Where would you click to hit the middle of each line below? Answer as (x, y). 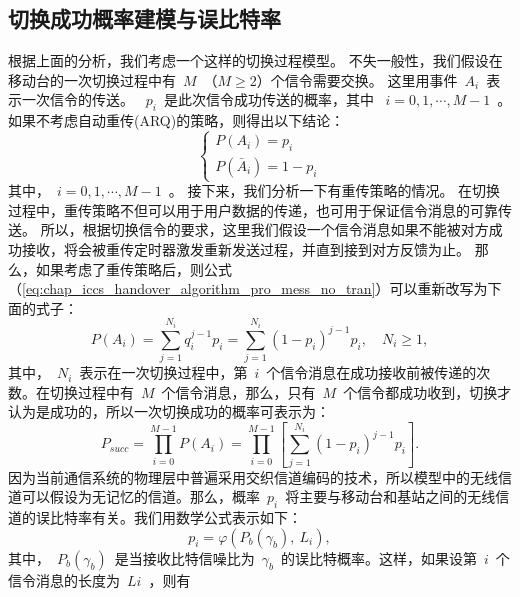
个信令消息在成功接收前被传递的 (371, 372)
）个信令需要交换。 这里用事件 (357, 79)
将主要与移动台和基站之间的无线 (390, 496)
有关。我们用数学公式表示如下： (196, 516)
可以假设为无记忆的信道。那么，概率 (140, 496)
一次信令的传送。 (77, 99)
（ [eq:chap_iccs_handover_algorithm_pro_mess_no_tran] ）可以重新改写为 (248, 288)
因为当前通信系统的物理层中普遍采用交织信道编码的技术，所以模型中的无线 (253, 476)
